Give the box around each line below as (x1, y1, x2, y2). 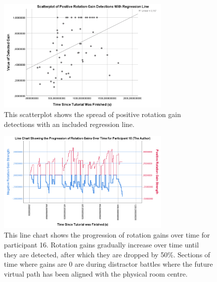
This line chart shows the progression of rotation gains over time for (4, 230, 210, 240)
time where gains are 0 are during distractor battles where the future (4, 259, 213, 269)
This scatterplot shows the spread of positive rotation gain (4, 109, 181, 120)
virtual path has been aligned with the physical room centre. (4, 268, 188, 279)
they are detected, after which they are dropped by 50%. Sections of (4, 249, 211, 259)
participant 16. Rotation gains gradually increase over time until (4, 239, 199, 249)
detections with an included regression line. (4, 119, 134, 129)
